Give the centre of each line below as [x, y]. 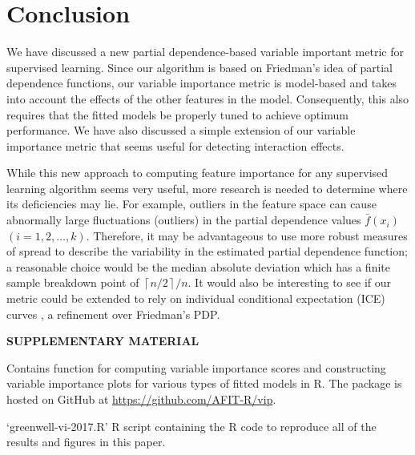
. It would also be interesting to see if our [290, 282]
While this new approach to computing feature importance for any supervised [197, 173]
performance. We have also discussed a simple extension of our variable [181, 130]
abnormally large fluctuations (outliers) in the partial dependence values [184, 220]
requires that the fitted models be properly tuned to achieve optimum [177, 114]
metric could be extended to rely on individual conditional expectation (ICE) [196, 298]
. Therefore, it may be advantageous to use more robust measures [247, 235]
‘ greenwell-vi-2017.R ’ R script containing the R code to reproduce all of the [191, 426]
